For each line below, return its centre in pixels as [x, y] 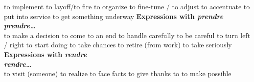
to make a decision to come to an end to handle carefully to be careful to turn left [127, 35]
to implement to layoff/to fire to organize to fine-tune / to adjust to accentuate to [127, 6]
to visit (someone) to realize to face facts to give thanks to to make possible [118, 73]
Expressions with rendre [46, 54]
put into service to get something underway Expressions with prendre [114, 16]
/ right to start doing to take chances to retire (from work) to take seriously [118, 45]
